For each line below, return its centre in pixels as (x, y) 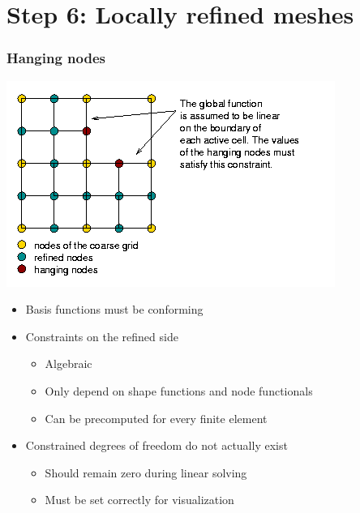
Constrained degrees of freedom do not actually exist (156, 445)
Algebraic (69, 363)
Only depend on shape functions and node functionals (179, 390)
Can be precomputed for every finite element (156, 418)
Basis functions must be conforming (114, 309)
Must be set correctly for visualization (139, 500)
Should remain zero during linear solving (146, 472)
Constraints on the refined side (102, 336)
